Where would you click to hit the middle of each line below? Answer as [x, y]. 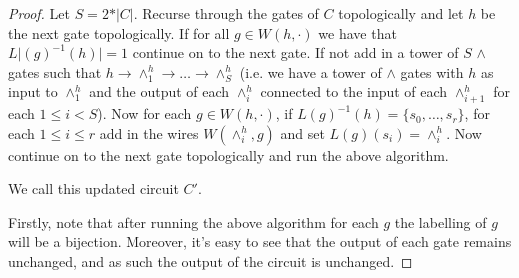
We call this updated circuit [93, 188]
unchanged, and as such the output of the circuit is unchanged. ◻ [210, 261]
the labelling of [440, 221]
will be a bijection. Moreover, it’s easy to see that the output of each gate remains [260, 241]
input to [33, 91]
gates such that [55, 71]
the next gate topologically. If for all [119, 32]
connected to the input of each [354, 91]
